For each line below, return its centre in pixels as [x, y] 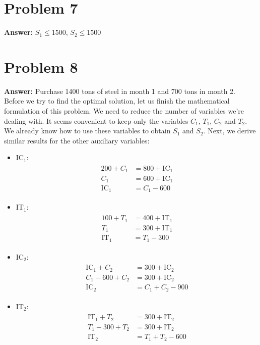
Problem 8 [41, 66]
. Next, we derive [230, 131]
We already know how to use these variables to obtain [87, 131]
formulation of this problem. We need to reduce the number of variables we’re [124, 111]
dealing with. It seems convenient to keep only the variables [96, 120]
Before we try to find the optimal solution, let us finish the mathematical [117, 101]
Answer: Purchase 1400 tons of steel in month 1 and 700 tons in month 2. [120, 91]
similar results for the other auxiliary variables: [77, 140]
